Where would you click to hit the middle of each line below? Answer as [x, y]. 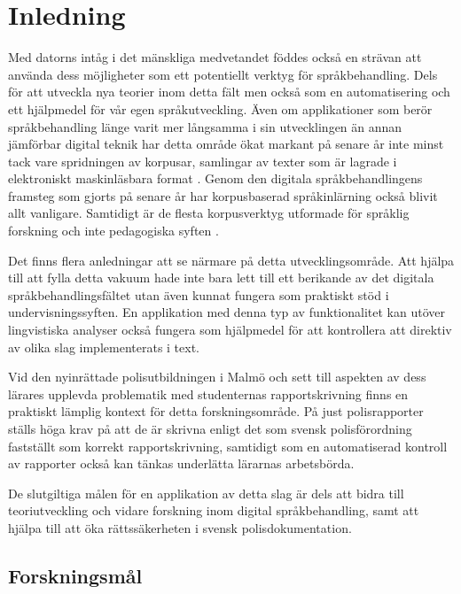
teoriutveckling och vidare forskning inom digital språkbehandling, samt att [214, 510]
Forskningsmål [75, 575]
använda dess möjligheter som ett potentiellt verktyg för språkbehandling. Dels [223, 74]
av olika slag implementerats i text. [104, 347]
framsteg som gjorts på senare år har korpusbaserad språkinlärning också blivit [223, 195]
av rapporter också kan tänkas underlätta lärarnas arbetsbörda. [181, 463]
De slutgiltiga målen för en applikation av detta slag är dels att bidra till [206, 493]
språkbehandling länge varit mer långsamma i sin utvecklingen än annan [205, 126]
